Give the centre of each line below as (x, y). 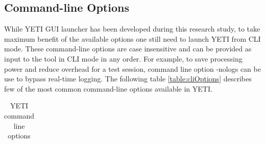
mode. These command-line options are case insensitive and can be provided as (128, 49)
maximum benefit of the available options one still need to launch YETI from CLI (132, 38)
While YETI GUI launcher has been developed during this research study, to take (132, 29)
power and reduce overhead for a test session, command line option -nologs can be (132, 68)
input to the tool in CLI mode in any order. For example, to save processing (123, 58)
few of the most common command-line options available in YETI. (108, 88)
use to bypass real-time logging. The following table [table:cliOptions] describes (128, 79)
